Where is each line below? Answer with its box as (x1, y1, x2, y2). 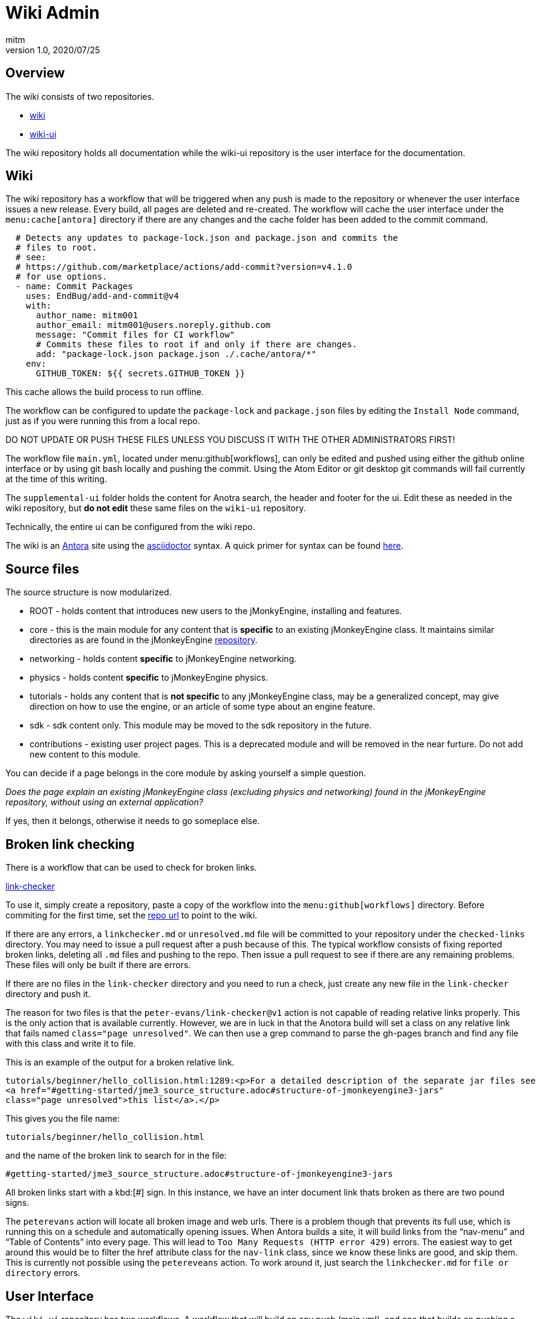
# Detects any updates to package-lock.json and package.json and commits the (15, 233, 398, 243)
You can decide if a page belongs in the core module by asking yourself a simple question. (5, 768, 366, 779)
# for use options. (15, 272, 108, 282)
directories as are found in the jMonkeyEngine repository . (30, 635, 258, 646)
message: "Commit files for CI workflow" (36, 330, 235, 340)
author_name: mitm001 (36, 310, 138, 321)
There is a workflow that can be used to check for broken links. (5, 862, 257, 873)
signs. (5, 1197, 30, 1208)
